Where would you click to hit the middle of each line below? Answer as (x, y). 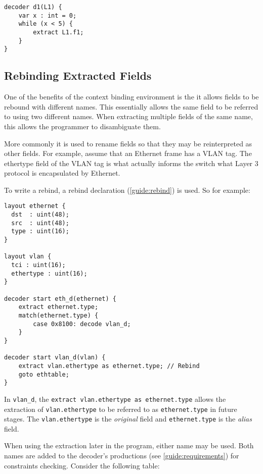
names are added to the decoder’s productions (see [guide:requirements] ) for (122, 456)
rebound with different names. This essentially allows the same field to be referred (131, 106)
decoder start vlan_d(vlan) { (55, 358)
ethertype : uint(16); (49, 273)
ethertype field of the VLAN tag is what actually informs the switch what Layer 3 (131, 163)
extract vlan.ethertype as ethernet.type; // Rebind (109, 366)
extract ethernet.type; (58, 307)
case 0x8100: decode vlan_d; (82, 324)
